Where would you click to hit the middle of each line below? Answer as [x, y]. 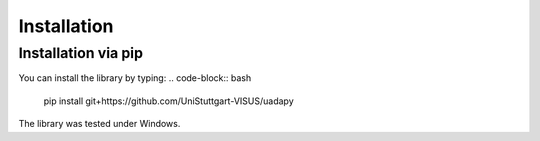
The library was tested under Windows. [99, 124]
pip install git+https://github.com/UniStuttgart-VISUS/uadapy [168, 101]
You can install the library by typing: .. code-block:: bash [135, 78]
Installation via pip [81, 53]
